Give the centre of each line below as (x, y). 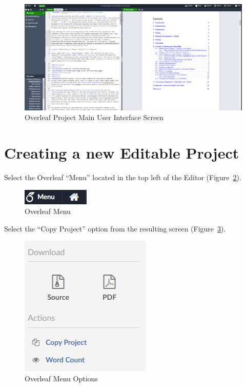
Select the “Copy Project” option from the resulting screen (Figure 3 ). (115, 228)
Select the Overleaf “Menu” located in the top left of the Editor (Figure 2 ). (123, 177)
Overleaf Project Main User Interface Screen (94, 117)
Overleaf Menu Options (61, 378)
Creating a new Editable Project (122, 152)
